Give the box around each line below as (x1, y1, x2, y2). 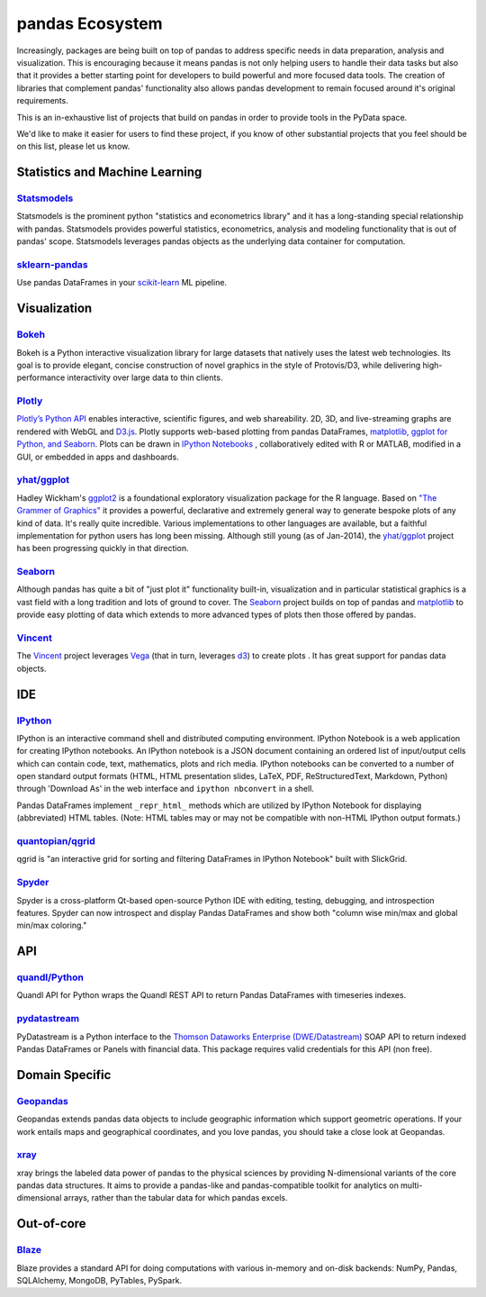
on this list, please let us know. (16, 141, 130, 152)
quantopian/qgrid (16, 835, 95, 848)
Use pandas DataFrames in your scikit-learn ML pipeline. (16, 277, 228, 288)
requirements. (16, 95, 69, 106)
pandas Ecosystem (16, 14, 163, 33)
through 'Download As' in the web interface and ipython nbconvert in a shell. (16, 784, 315, 794)
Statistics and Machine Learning (16, 165, 202, 180)
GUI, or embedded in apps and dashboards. (16, 451, 179, 462)
